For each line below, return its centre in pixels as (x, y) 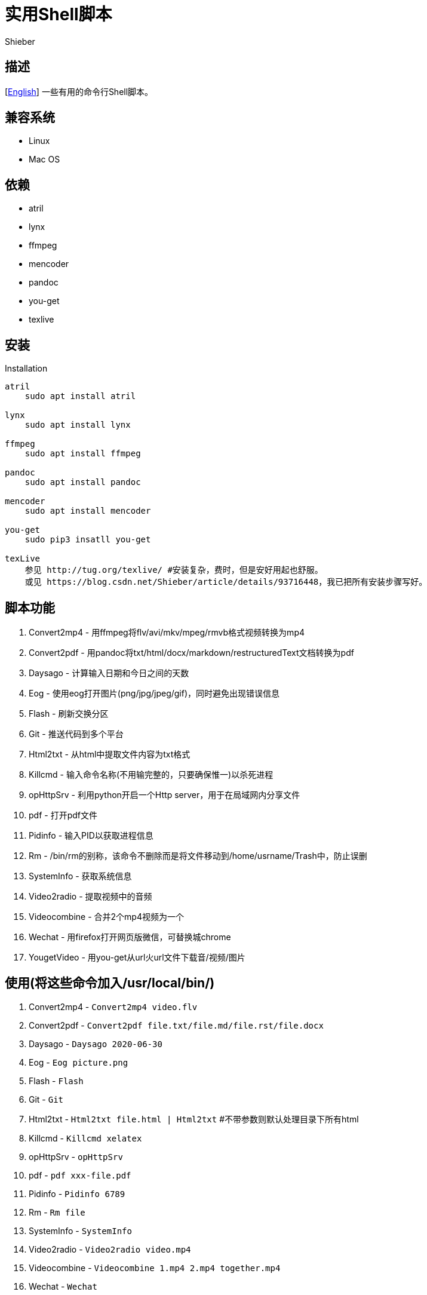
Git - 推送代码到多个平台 (76, 734)
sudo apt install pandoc (83, 482)
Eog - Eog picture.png (79, 1062)
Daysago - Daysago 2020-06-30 (96, 1044)
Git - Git (46, 1099)
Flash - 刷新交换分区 (69, 713)
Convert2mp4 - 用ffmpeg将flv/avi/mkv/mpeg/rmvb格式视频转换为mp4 (167, 632)
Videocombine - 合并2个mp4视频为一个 (106, 916)
